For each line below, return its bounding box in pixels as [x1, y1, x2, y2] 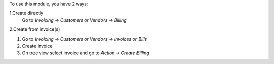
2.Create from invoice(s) [9, 26, 60, 33]
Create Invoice [22, 43, 53, 49]
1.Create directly [9, 10, 44, 16]
